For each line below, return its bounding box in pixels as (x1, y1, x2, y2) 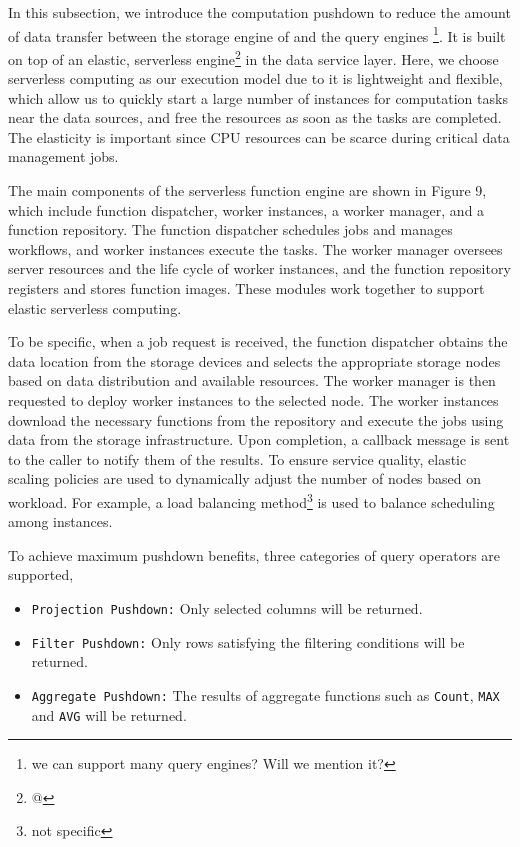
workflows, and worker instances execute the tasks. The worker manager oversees (8, 238, 503, 259)
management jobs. (8, 146, 119, 167)
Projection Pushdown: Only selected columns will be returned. (31, 598, 423, 618)
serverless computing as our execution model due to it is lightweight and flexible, (8, 68, 503, 89)
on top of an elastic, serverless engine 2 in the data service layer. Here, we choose (8, 45, 499, 69)
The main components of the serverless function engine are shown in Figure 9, (8, 180, 487, 201)
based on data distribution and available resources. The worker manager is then (8, 370, 496, 391)
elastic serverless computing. (8, 297, 182, 318)
